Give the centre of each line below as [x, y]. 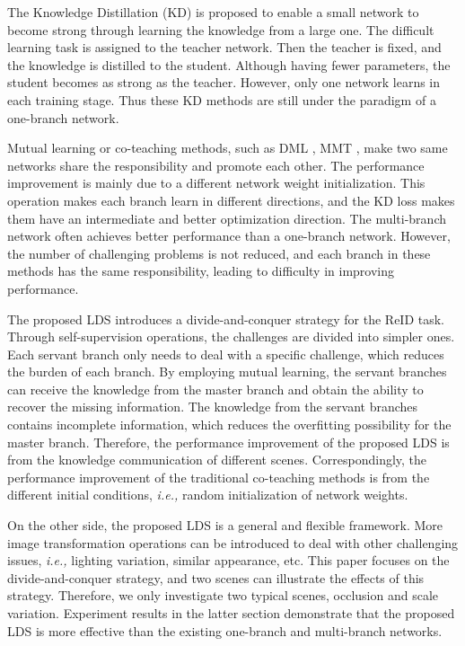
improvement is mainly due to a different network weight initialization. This [216, 183]
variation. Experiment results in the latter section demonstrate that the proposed [231, 613]
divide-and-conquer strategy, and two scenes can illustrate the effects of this [216, 577]
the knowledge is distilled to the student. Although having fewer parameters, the [229, 64]
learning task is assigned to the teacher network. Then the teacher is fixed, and [224, 47]
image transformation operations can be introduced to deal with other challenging [233, 542]
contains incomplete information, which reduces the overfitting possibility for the [229, 425]
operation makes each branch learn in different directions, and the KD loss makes [231, 200]
